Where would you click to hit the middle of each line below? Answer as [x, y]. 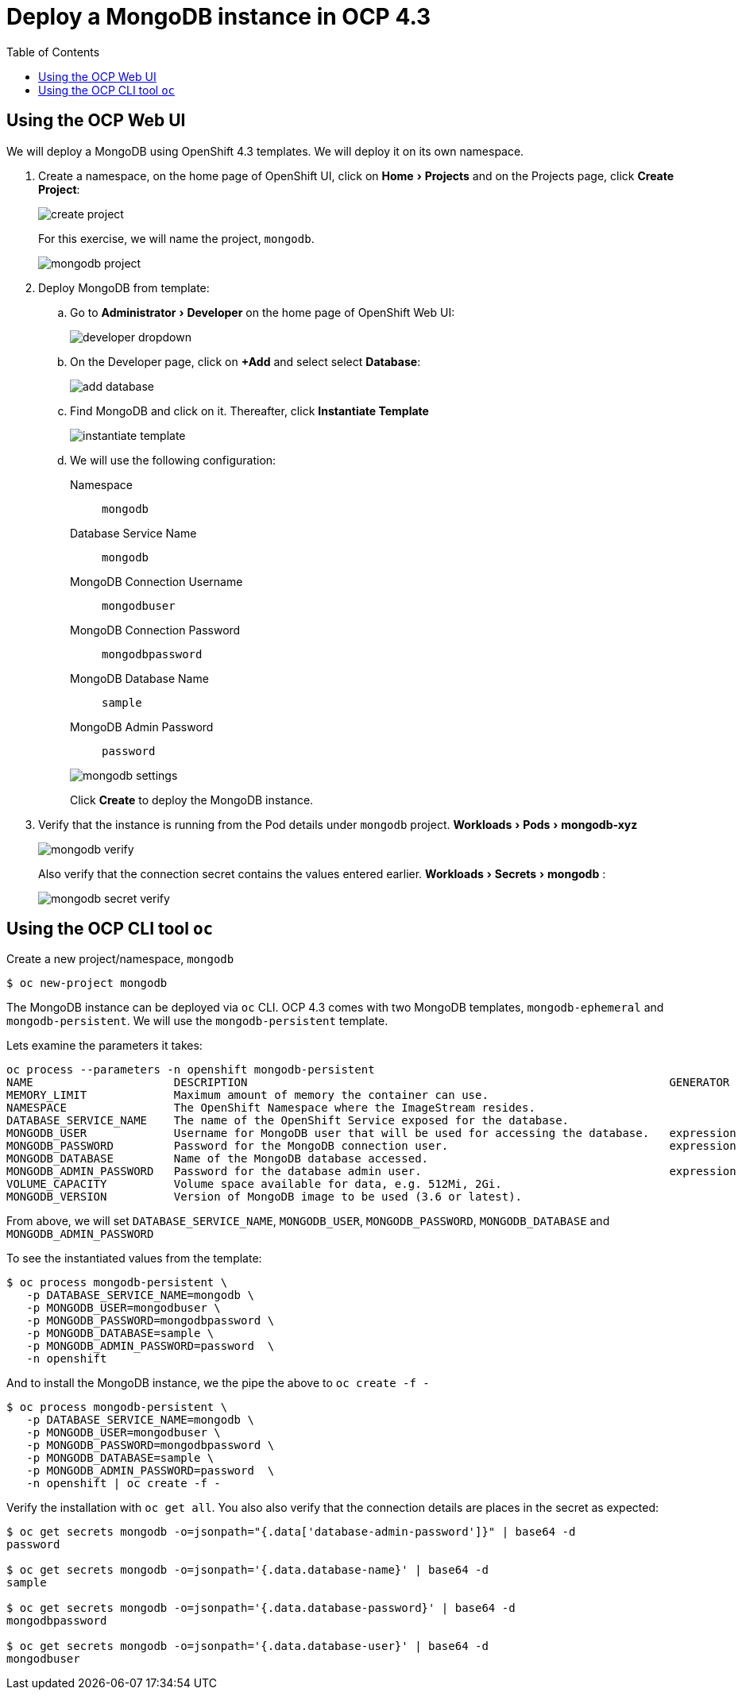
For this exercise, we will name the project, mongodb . [176, 238]
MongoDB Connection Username [157, 581]
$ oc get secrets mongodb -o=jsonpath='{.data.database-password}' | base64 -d [261, 1608]
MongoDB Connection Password [155, 630]
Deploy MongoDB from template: [124, 287]
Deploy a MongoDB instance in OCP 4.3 [219, 17]
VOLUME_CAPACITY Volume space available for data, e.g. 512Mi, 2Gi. [254, 1184]
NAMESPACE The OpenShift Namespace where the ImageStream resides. [271, 1108]
